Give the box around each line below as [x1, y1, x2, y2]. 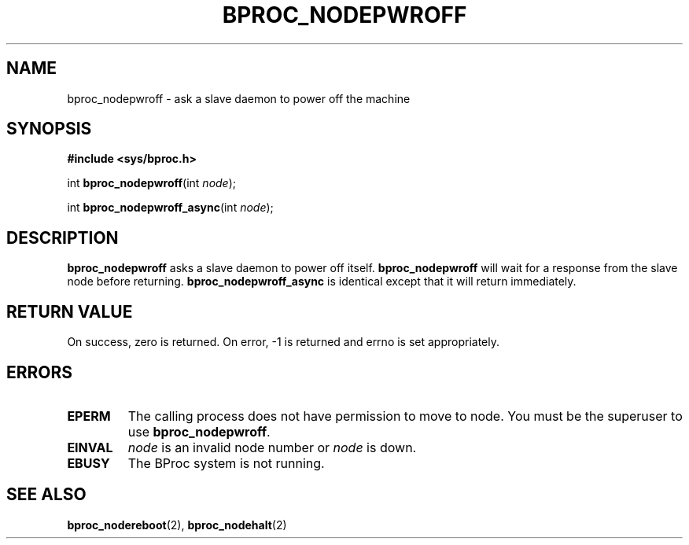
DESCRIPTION [6, 227, 119, 248]
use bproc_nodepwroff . [127, 423, 271, 440]
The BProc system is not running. [127, 455, 325, 471]
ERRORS [6, 362, 73, 382]
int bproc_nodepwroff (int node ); [67, 176, 237, 190]
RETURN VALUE [6, 301, 133, 322]
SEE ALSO [6, 484, 87, 505]
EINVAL [67, 439, 113, 455]
